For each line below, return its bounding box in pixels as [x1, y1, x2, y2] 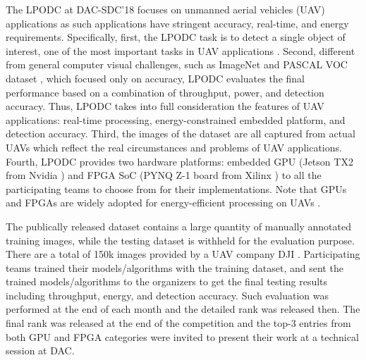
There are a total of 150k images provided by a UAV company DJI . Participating [6, 247, 360, 261]
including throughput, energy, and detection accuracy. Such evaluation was [6, 287, 329, 302]
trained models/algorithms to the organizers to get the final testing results [6, 274, 328, 289]
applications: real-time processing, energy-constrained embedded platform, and [6, 112, 346, 127]
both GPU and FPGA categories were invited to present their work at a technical [6, 329, 359, 344]
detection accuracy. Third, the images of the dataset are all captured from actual [6, 126, 355, 141]
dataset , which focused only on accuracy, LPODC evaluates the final [6, 70, 305, 85]
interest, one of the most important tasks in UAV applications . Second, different [6, 43, 355, 58]
